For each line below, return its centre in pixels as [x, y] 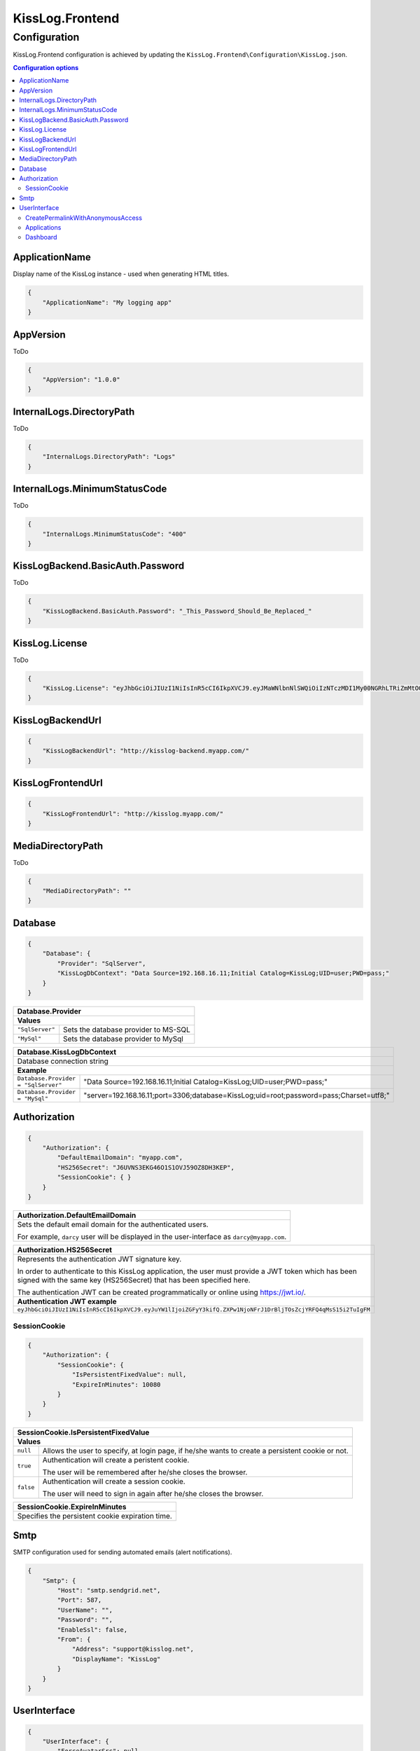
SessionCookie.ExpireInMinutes [72, 1507]
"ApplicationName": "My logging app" [107, 302]
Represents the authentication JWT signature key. [99, 1259]
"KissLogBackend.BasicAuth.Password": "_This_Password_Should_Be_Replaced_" [177, 611]
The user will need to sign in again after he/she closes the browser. [153, 1493]
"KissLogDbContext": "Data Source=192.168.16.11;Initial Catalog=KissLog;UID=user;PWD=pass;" [223, 973]
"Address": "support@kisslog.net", [133, 1649]
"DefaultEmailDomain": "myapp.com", [120, 1158]
